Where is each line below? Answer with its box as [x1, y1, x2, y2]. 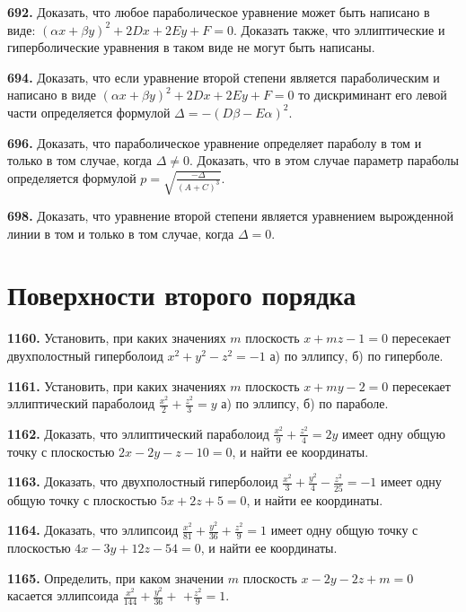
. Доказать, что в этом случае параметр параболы [189, 151, 460, 170]
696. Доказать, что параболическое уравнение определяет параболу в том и [7, 133, 422, 152]
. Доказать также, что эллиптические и [233, 20, 445, 39]
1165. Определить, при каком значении [7, 568, 224, 587]
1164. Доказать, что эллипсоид [7, 520, 179, 539]
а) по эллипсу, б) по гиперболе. [269, 345, 444, 364]
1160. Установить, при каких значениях [7, 328, 226, 347]
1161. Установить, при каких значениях [7, 376, 226, 395]
